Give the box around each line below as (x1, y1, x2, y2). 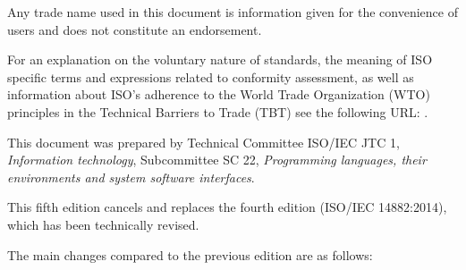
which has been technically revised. (7, 215, 199, 233)
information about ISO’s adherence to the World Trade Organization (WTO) (7, 85, 430, 104)
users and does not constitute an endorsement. (7, 20, 262, 38)
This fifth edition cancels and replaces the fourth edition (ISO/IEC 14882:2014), (7, 198, 447, 216)
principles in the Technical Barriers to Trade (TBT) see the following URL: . (7, 102, 428, 121)
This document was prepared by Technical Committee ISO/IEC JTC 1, (7, 132, 400, 151)
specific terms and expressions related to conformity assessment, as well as (7, 67, 414, 86)
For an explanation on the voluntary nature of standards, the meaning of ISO (7, 50, 433, 69)
